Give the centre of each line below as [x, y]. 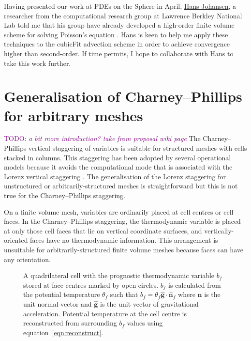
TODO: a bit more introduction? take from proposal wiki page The [102, 138]
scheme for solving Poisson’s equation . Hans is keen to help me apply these [116, 34]
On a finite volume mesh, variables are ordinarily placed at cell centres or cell [119, 211]
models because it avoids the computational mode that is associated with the [118, 167]
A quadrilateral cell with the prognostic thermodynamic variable [119, 275]
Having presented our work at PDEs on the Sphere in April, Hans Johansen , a [120, 6]
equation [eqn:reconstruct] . [63, 332]
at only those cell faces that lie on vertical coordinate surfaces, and [103, 230]
